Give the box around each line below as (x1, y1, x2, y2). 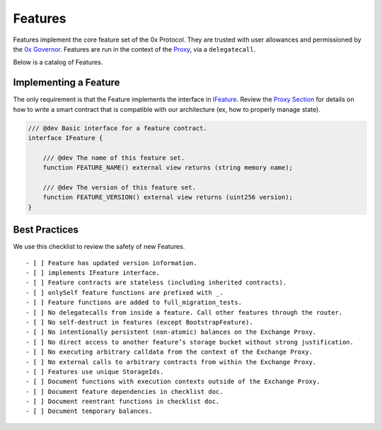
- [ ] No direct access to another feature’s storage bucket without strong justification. (25, 338, 354, 346)
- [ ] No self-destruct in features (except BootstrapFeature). (25, 318, 254, 326)
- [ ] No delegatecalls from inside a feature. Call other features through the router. (25, 308, 343, 316)
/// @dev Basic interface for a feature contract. (28, 124, 208, 132)
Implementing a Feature (13, 76, 120, 88)
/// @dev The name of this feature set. (42, 153, 185, 162)
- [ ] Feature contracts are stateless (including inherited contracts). (25, 279, 287, 286)
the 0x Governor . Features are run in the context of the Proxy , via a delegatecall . (13, 45, 256, 53)
